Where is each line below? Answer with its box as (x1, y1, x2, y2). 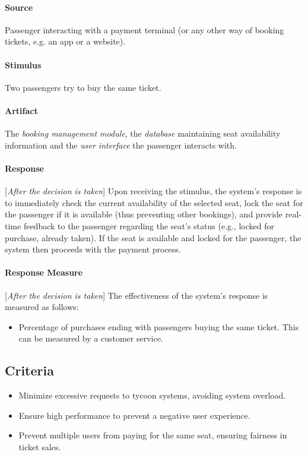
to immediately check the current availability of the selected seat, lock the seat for (5, 196, 303, 208)
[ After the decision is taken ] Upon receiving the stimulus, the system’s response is (5, 185, 302, 197)
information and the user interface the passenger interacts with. (5, 138, 237, 151)
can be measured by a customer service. (18, 332, 163, 345)
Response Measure (5, 266, 83, 279)
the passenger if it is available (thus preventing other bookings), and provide (5, 208, 283, 220)
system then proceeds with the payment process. (5, 243, 181, 255)
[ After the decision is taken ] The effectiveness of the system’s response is (5, 289, 268, 301)
